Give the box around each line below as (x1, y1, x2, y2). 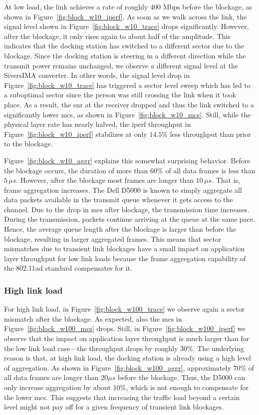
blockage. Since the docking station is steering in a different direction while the (4, 50, 246, 60)
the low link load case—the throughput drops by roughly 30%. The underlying (4, 343, 245, 353)
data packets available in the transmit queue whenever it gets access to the (4, 194, 233, 205)
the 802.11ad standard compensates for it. (4, 263, 132, 273)
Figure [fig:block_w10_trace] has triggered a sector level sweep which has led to (4, 79, 251, 90)
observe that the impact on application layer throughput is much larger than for (4, 333, 250, 344)
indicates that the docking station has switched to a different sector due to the (4, 40, 245, 51)
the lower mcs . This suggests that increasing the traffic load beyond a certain (4, 392, 240, 402)
